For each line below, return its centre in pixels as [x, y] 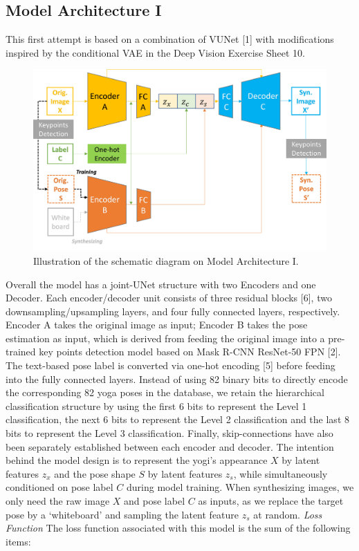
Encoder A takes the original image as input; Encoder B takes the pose [157, 325]
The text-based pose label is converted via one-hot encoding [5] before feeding [171, 365]
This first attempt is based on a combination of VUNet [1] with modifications [170, 39]
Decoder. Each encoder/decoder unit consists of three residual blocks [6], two [169, 298]
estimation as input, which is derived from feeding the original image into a [165, 338]
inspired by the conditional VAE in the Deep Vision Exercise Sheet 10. [155, 52]
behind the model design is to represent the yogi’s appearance [137, 460]
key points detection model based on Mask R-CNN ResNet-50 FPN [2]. [190, 352]
